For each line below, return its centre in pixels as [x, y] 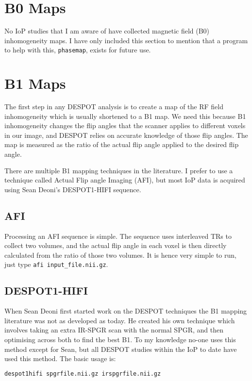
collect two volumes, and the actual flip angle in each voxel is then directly [116, 245]
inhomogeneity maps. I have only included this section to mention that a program [126, 40]
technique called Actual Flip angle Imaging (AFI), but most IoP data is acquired [125, 180]
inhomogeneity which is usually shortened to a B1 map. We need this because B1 [125, 116]
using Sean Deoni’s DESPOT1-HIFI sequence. [73, 189]
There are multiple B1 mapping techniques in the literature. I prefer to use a [119, 170]
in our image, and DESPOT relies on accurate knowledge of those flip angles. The [126, 135]
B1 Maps [35, 83]
